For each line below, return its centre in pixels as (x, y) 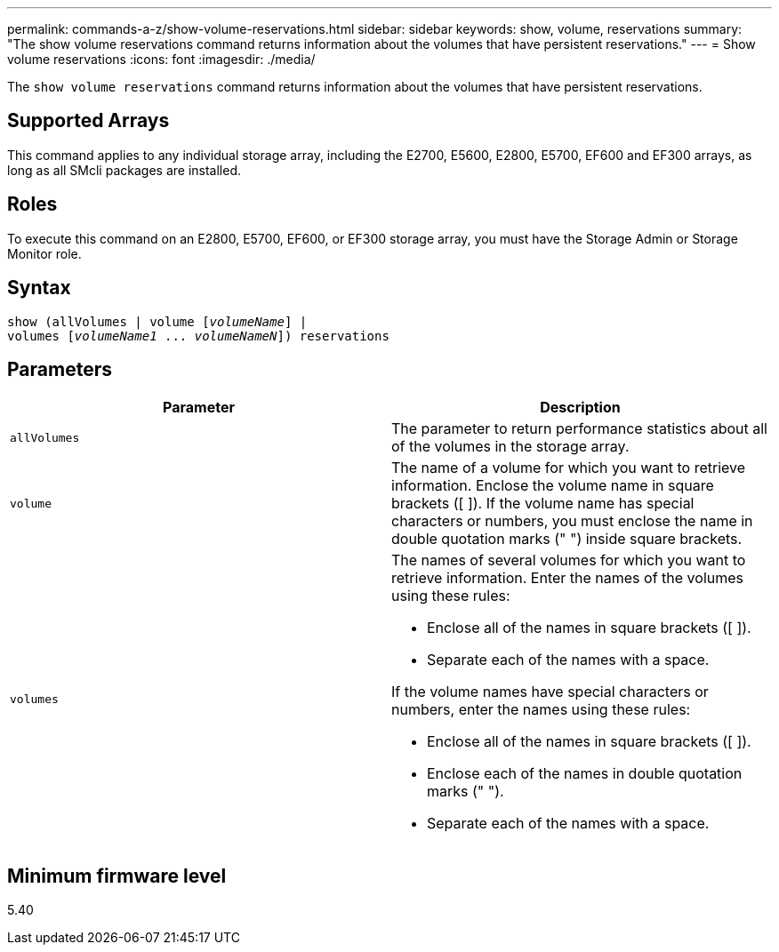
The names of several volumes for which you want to (569, 560)
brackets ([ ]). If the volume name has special (543, 504)
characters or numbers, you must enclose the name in (572, 521)
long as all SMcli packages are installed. (124, 170)
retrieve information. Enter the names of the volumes (567, 578)
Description (580, 408)
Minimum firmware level (117, 876)
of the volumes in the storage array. (510, 447)
